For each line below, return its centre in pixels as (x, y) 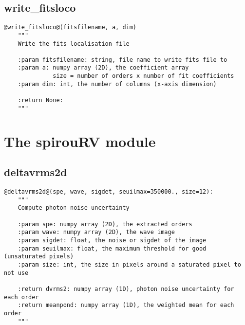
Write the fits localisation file (74, 44)
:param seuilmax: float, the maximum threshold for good (112, 248)
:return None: (40, 100)
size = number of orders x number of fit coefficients (143, 76)
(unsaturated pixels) (39, 257)
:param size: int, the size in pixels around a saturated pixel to (129, 264)
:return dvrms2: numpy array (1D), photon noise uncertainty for (126, 289)
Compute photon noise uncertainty (74, 208)
